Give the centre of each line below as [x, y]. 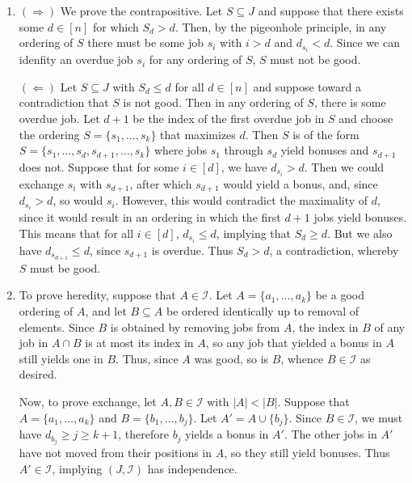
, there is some [350, 102]
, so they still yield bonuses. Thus [307, 453]
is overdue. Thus [192, 250]
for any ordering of [195, 59]
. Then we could [344, 166]
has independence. [192, 468]
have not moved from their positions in [116, 453]
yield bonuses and [325, 150]
